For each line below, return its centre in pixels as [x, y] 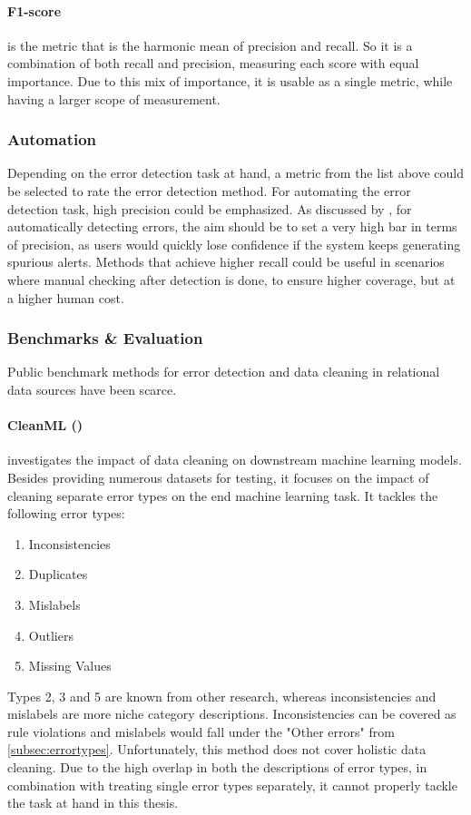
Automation [52, 139]
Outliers [51, 635]
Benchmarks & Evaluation [105, 338]
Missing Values [70, 666]
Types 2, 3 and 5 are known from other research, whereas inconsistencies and [222, 696]
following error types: [66, 513]
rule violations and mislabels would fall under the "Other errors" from [201, 731]
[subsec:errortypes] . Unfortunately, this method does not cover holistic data [217, 749]
